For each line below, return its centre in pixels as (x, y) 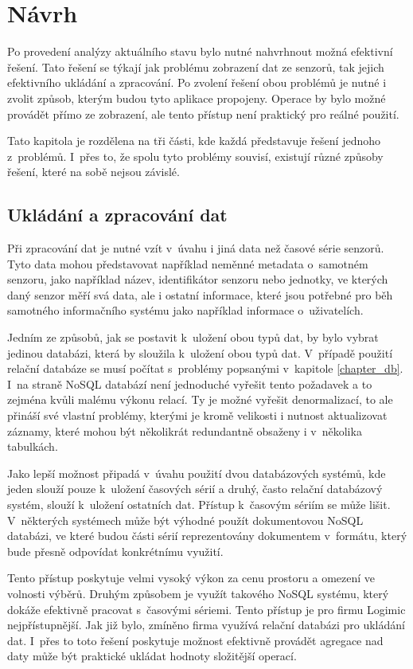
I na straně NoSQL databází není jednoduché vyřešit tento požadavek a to (190, 383)
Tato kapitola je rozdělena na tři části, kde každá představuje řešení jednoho (194, 141)
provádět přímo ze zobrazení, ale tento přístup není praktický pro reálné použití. (203, 113)
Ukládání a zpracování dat (117, 215)
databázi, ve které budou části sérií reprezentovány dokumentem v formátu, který (207, 536)
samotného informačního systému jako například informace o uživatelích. (185, 310)
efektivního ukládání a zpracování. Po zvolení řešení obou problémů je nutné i (197, 82)
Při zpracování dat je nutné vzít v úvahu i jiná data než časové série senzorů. (196, 248)
